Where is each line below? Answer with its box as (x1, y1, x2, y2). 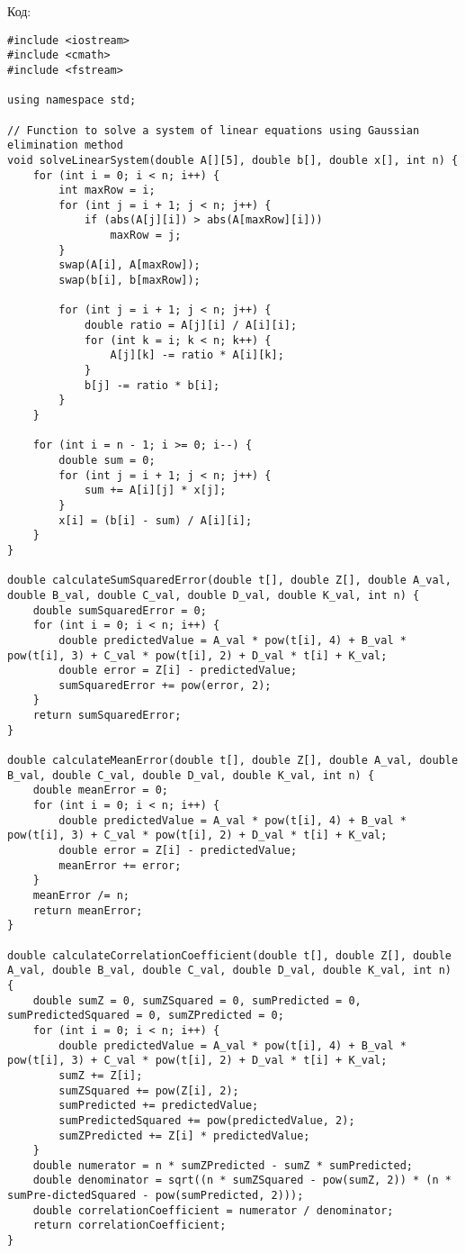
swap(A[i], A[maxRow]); (58, 259, 201, 272)
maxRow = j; (110, 229, 182, 242)
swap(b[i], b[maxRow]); (58, 274, 201, 287)
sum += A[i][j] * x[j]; (84, 484, 227, 497)
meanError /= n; (32, 889, 130, 902)
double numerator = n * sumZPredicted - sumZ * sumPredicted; (32, 1158, 414, 1172)
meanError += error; (58, 858, 182, 872)
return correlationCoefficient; (32, 1219, 227, 1232)
